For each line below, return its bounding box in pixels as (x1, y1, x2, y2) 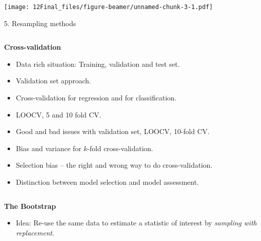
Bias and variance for (16, 143, 81, 153)
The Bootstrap (4, 200, 56, 211)
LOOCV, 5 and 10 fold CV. (16, 109, 102, 119)
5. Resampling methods (4, 18, 76, 28)
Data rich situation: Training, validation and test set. (16, 58, 180, 69)
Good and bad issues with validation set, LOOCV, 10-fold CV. (16, 126, 210, 137)
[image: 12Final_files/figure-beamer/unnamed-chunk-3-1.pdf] (4, 4, 213, 11)
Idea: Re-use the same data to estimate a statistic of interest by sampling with (16, 217, 257, 228)
